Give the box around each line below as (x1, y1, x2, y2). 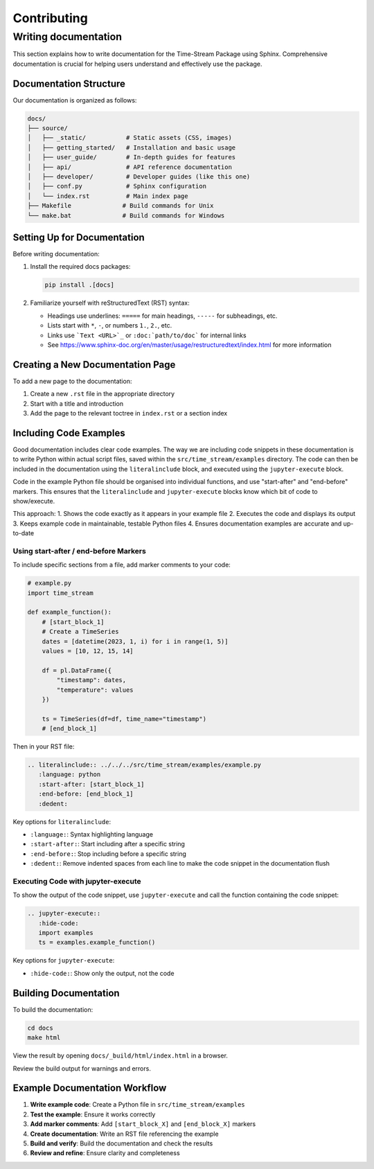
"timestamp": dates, (56, 676, 127, 684)
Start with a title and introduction (30, 399, 124, 408)
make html (27, 1034, 61, 1042)
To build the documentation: (12, 1005, 93, 1014)
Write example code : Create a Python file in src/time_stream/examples (30, 1100, 245, 1109)
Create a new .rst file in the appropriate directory (30, 390, 175, 398)
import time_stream (27, 589, 93, 597)
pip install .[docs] (44, 281, 114, 289)
